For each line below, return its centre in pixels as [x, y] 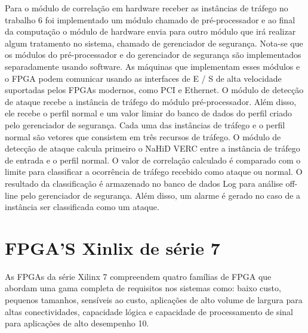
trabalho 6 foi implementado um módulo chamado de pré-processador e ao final [150, 19]
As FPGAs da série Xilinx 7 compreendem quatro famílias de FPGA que [138, 276]
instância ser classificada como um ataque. [82, 207]
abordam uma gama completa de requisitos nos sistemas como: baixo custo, [143, 288]
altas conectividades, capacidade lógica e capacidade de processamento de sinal [149, 311]
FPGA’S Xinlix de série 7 [113, 247]
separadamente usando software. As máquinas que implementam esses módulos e [153, 66]
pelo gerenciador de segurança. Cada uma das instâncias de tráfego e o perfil [145, 124]
